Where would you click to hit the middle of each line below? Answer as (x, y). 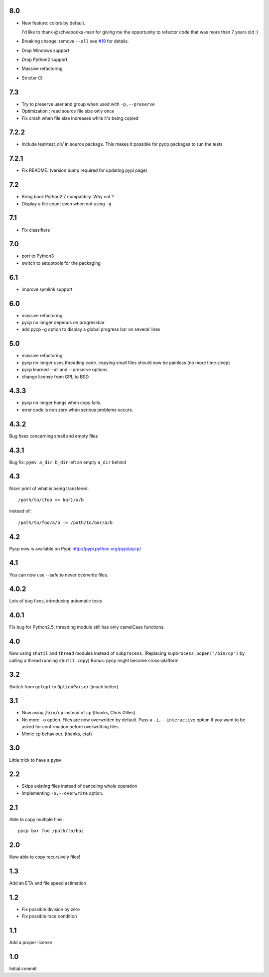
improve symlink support (47, 289)
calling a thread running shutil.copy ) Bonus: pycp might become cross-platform (94, 660)
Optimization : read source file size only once (68, 111)
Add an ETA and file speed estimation (48, 883)
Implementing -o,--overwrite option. (63, 793)
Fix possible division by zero (51, 909)
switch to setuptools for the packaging (61, 263)
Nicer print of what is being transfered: (49, 488)
